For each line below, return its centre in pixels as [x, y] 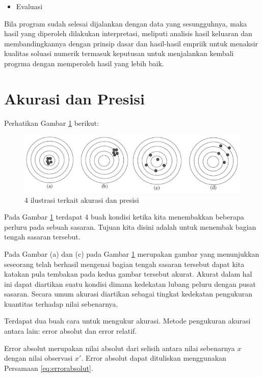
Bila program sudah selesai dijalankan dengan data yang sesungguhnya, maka [126, 23]
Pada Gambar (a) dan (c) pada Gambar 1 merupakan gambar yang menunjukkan [132, 253]
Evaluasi [29, 6]
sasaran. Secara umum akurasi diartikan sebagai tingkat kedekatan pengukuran [128, 294]
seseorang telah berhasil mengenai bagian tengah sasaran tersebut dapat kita [124, 264]
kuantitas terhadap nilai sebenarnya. [61, 303]
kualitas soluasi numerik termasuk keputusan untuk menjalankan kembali [119, 53]
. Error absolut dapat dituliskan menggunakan [154, 358]
